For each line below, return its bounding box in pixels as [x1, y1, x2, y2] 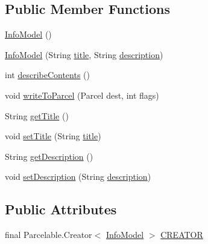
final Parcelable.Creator [5, 228, 92, 241]
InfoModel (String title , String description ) [5, 48, 163, 61]
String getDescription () [5, 150, 93, 162]
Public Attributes [5, 200, 117, 219]
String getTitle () [5, 109, 69, 122]
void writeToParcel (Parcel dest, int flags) [5, 88, 159, 101]
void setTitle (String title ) [5, 130, 101, 142]
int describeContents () [5, 68, 90, 81]
